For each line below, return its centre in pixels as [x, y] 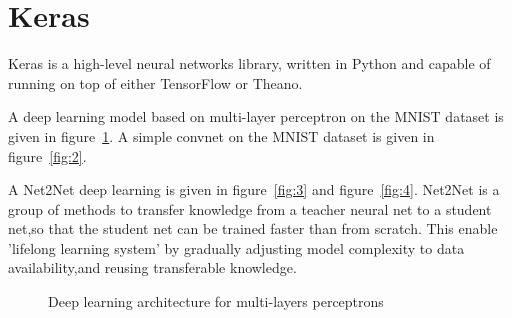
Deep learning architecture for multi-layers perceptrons [216, 301]
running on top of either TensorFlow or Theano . [155, 82]
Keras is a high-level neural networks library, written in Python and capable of [249, 63]
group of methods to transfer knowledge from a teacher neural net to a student [250, 208]
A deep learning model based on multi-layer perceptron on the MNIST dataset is [256, 116]
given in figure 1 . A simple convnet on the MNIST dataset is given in [221, 135]
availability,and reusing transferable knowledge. [152, 267]
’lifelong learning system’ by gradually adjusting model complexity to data [236, 247]
